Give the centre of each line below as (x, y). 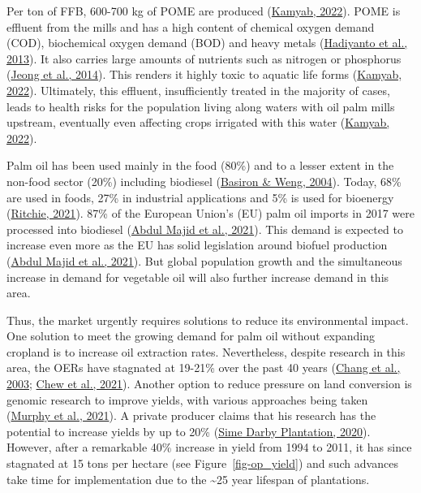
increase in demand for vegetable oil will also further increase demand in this (198, 277)
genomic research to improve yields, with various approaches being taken (187, 399)
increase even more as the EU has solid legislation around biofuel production (197, 245)
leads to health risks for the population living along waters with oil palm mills (201, 106)
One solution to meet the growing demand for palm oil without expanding (191, 336)
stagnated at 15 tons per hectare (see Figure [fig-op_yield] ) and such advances (202, 463)
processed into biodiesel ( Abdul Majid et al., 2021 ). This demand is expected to (205, 229)
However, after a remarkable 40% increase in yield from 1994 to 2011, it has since (209, 447)
